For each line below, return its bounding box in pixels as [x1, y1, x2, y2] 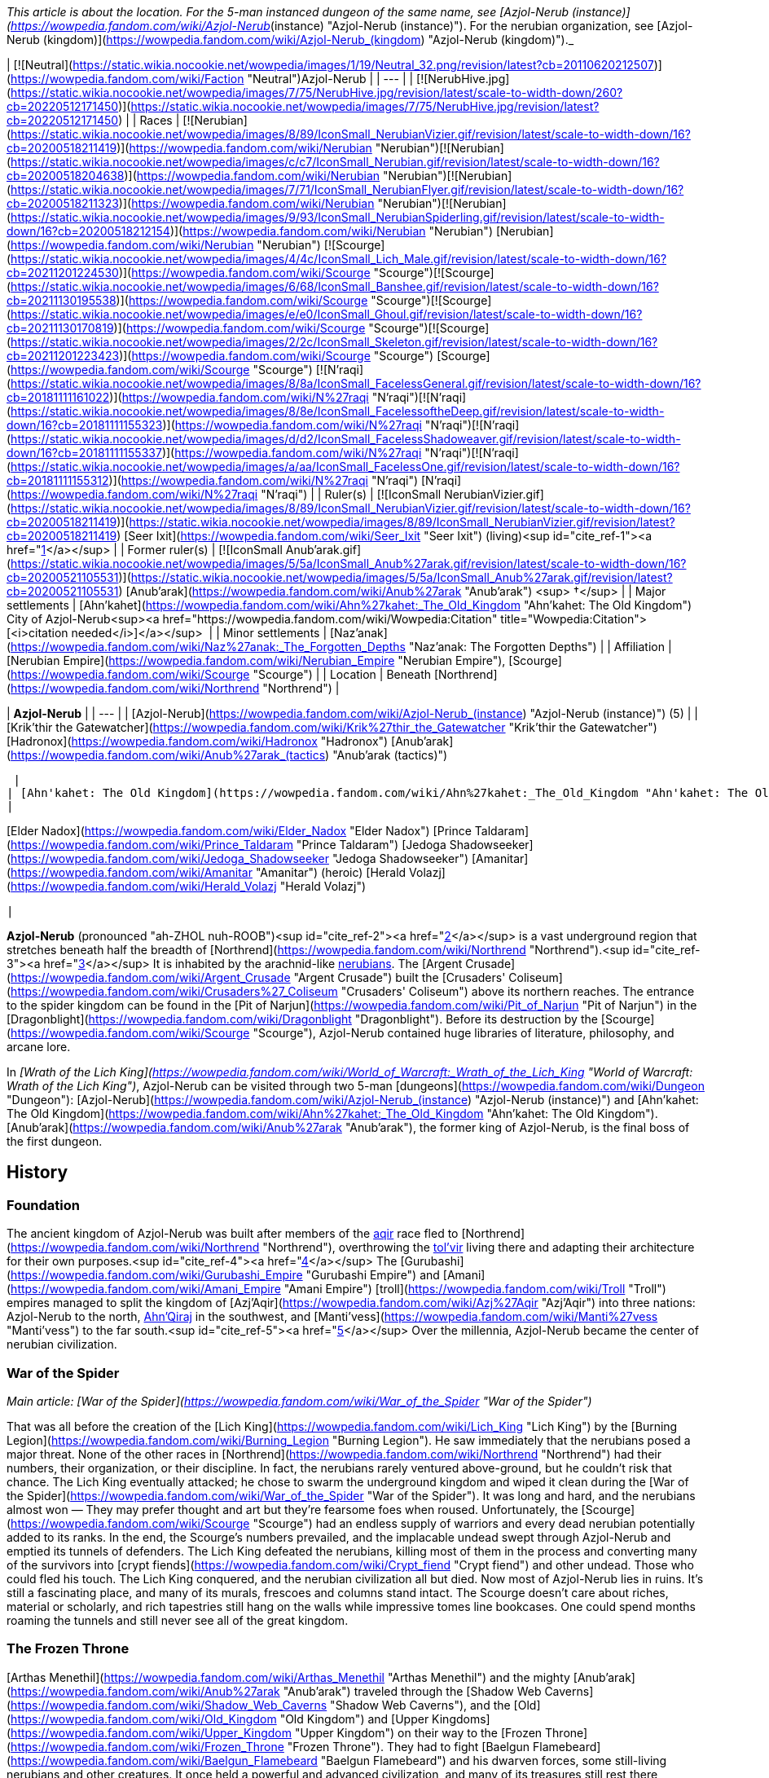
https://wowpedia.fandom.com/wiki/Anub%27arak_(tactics [11, 748, 326, 762]
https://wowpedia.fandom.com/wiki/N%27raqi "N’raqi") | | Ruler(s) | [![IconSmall [11, 487, 442, 501]
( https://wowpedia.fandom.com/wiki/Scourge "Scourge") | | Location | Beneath [7, 667, 432, 681]
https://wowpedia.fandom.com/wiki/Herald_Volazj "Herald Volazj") [11, 879, 367, 893]
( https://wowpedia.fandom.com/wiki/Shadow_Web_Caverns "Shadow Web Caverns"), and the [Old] [7, 1697, 541, 1712]
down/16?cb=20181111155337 [7, 446, 162, 460]
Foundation [7, 1196, 80, 1213]
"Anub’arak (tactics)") [332, 748, 448, 762]
